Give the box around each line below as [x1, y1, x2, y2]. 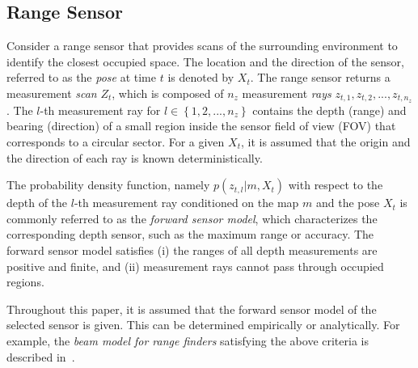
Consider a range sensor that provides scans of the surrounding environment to [6, 37, 398, 54]
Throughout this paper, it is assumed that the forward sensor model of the [6, 300, 377, 317]
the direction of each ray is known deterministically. [6, 149, 263, 166]
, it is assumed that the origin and [240, 133, 411, 150]
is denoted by [167, 69, 234, 86]
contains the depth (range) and [252, 101, 407, 118]
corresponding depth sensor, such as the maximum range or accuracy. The [6, 226, 374, 243]
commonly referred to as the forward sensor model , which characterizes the [6, 209, 378, 226]
